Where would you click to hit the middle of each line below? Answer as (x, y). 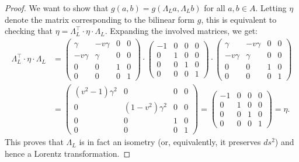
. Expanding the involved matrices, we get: (181, 31)
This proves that (34, 142)
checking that (29, 31)
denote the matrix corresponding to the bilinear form (100, 19)
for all (215, 8)
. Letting (271, 8)
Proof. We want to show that (57, 8)
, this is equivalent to (239, 19)
